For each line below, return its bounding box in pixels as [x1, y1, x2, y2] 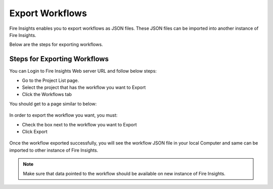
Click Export [22, 128, 48, 134]
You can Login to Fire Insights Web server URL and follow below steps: [9, 68, 157, 74]
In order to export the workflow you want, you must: [9, 112, 118, 118]
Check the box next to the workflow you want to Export [22, 121, 137, 127]
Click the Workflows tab [22, 91, 72, 98]
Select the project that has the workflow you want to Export [22, 84, 146, 90]
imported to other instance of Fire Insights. [9, 147, 99, 153]
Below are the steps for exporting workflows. [9, 41, 103, 48]
